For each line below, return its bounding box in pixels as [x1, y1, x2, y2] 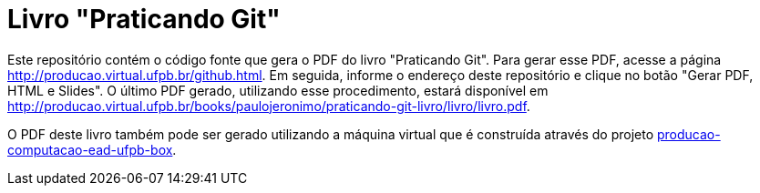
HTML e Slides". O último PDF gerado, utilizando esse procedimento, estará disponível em [7, 82, 549, 98]
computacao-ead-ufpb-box [7, 141, 173, 157]
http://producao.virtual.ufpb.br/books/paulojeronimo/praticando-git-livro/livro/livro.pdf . [7, 97, 530, 114]
